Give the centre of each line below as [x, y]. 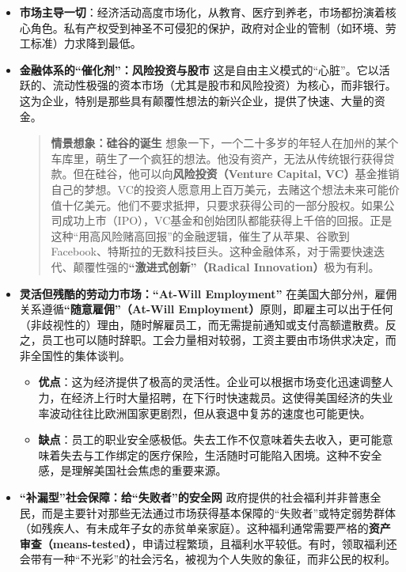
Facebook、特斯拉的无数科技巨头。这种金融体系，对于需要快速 [212, 251]
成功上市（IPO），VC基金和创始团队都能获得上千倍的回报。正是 [227, 220]
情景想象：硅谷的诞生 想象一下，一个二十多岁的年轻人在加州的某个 [225, 143]
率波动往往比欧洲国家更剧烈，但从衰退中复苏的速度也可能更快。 [205, 413]
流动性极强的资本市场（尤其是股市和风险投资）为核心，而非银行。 [224, 85]
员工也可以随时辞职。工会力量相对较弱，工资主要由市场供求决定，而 [219, 340]
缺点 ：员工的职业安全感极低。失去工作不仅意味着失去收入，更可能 [210, 439]
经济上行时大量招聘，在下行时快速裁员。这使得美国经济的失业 [232, 398]
